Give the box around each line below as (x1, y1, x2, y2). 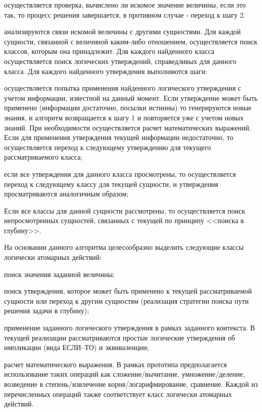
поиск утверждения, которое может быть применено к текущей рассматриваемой (4, 286, 252, 296)
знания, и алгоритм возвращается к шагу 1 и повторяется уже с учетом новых (4, 112, 244, 122)
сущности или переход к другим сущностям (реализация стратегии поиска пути (4, 295, 249, 306)
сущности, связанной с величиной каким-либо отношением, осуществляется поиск (4, 36, 257, 46)
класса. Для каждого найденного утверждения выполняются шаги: (4, 65, 208, 76)
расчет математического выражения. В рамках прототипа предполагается (4, 359, 227, 369)
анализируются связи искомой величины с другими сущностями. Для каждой (4, 26, 241, 37)
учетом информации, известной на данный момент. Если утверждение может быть (4, 92, 258, 103)
